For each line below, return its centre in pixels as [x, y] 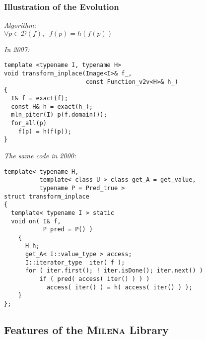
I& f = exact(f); [39, 99]
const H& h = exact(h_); [52, 106]
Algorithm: [20, 25]
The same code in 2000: [40, 155]
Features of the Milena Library [86, 330]
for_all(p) [29, 123]
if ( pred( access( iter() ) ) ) [95, 279]
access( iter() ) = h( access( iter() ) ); [119, 287]
